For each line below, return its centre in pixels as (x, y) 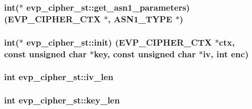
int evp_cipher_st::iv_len (59, 77)
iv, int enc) (226, 53)
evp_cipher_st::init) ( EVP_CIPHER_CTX (119, 42)
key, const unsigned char (145, 53)
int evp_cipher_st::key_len (62, 100)
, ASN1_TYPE (140, 19)
